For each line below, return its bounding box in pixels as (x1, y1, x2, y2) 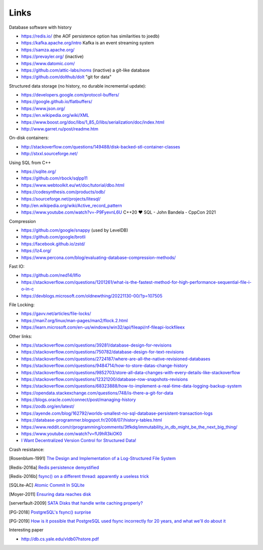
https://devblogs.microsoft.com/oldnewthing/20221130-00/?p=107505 (21, 293, 163, 299)
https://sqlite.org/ (21, 168, 56, 174)
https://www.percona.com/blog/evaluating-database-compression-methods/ (21, 255, 176, 260)
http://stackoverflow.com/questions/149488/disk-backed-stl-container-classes (21, 144, 180, 149)
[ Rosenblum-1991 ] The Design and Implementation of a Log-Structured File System (9, 456, 176, 461)
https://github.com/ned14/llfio (21, 273, 81, 278)
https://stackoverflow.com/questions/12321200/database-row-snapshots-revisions (21, 376, 188, 382)
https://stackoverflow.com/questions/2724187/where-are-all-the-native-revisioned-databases (21, 356, 210, 362)
